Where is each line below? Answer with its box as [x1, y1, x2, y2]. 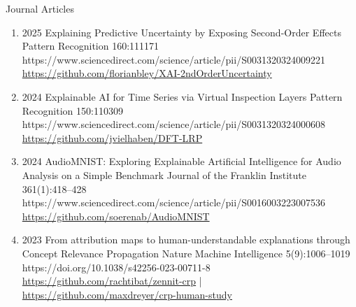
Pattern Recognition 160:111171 [22, 38, 159, 53]
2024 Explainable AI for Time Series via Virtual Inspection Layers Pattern [22, 89, 343, 103]
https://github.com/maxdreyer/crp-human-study [22, 287, 232, 301]
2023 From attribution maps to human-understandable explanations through [22, 232, 350, 247]
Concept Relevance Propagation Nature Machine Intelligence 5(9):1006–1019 [22, 245, 350, 260]
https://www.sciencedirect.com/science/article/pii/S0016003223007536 [22, 195, 325, 210]
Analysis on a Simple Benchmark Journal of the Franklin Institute [22, 167, 307, 182]
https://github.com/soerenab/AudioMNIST [22, 208, 210, 223]
